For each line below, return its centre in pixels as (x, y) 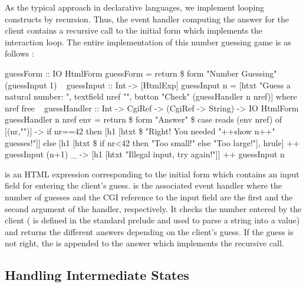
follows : (19, 53)
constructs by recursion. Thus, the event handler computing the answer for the (147, 19)
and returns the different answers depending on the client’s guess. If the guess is (149, 231)
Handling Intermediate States (97, 275)
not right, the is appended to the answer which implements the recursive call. (144, 243)
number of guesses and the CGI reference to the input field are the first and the (149, 197)
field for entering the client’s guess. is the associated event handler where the (143, 185)
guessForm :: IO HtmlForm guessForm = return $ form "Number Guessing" (141, 73)
